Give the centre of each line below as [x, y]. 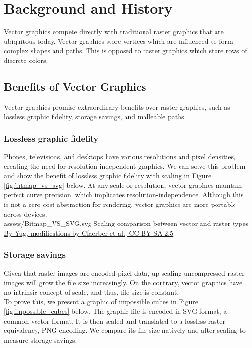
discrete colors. [26, 60]
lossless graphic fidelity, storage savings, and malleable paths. [95, 116]
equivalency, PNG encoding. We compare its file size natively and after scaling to [125, 330]
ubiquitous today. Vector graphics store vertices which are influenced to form [118, 41]
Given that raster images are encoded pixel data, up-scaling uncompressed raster [124, 273]
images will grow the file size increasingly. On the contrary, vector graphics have [123, 282]
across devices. [26, 214]
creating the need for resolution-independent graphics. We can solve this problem [125, 166]
